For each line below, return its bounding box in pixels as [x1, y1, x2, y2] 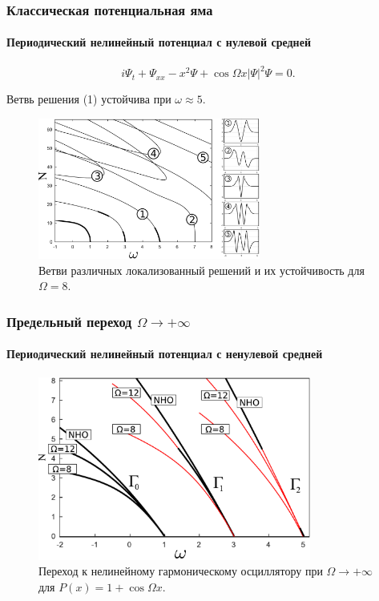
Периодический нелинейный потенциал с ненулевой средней [6, 345, 323, 362]
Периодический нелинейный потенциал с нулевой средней [6, 34, 311, 50]
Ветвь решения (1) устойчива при [6, 91, 171, 107]
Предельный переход [6, 311, 132, 331]
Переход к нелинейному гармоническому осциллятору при [38, 563, 323, 579]
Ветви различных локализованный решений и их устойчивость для [38, 261, 365, 278]
